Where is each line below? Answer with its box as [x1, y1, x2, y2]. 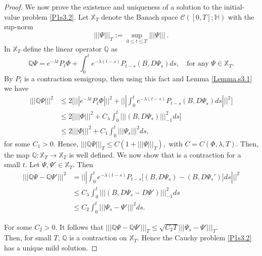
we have [4, 83, 29, 93]
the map [4, 149, 30, 160]
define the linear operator [23, 43, 102, 54]
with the [228, 11, 254, 22]
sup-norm [4, 21, 33, 32]
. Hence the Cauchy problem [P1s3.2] [137, 232, 252, 243]
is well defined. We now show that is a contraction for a [69, 149, 241, 160]
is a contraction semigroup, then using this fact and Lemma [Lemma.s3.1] [24, 73, 252, 83]
